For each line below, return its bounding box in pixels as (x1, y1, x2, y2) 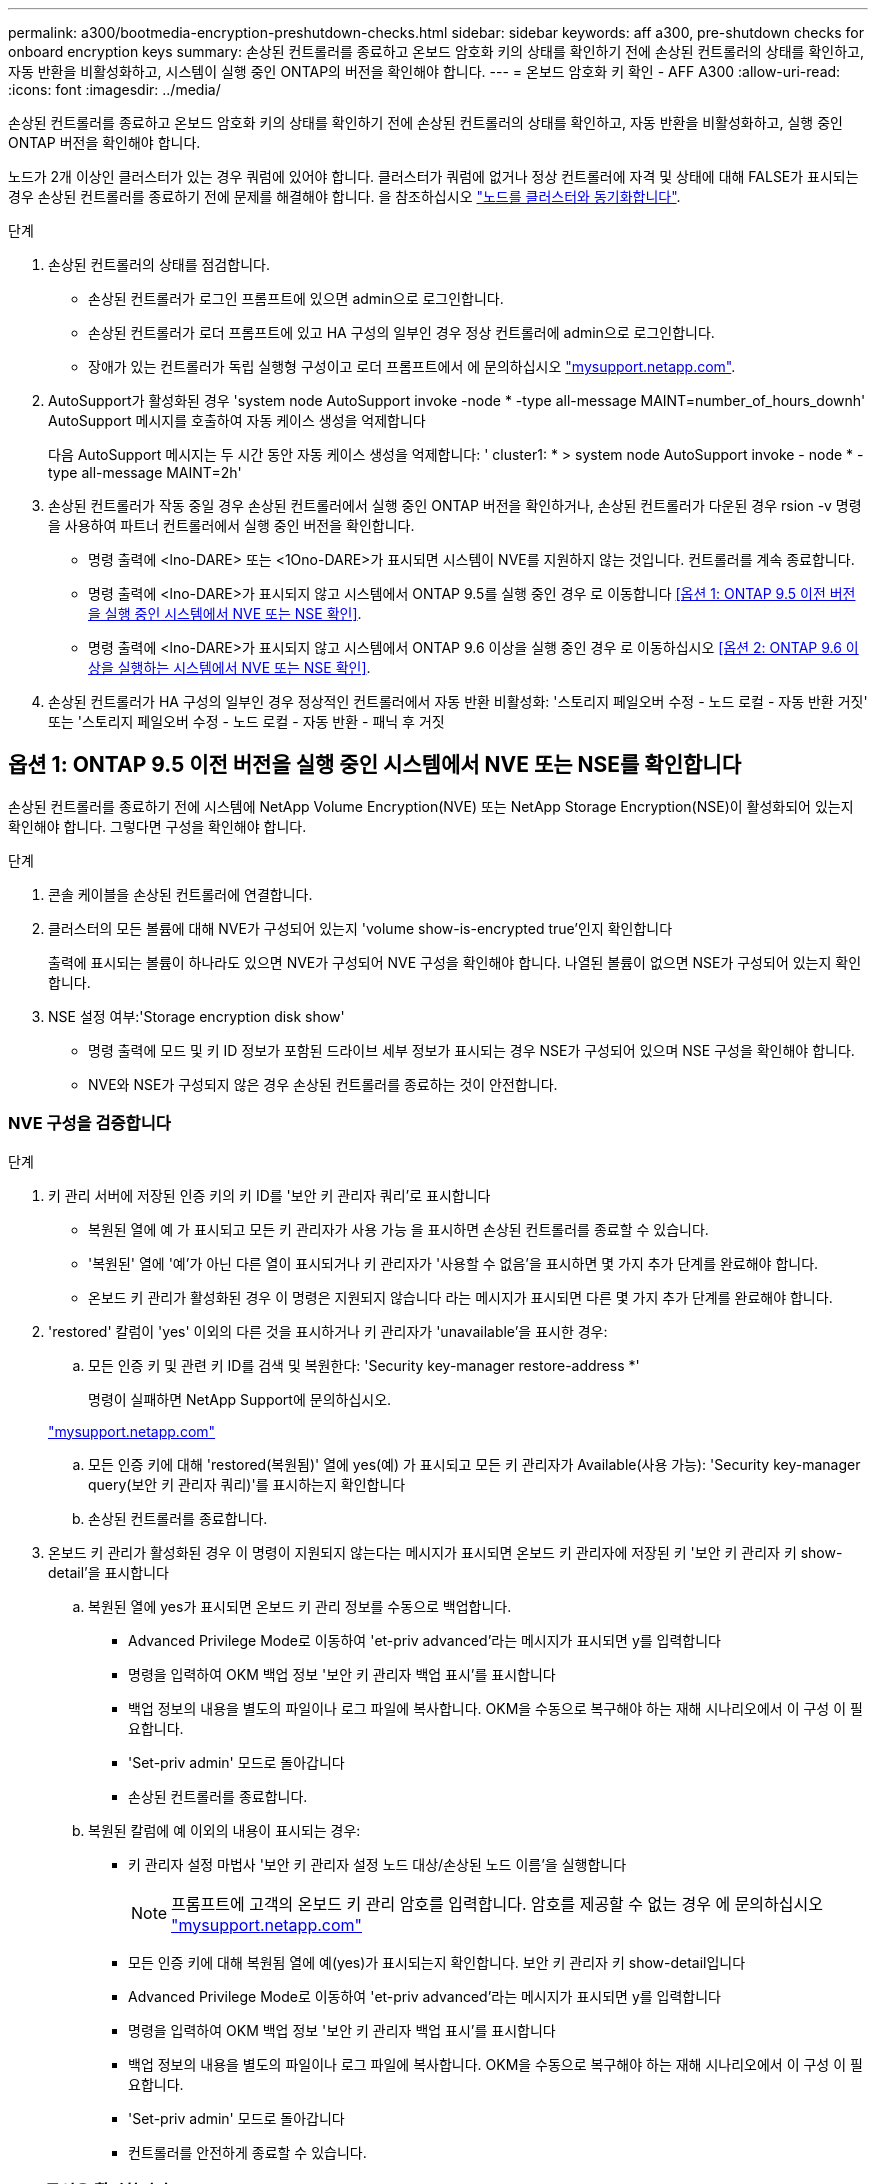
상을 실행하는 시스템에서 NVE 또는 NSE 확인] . (88, 659, 371, 676)
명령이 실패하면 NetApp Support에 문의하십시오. (88, 1390, 392, 1408)
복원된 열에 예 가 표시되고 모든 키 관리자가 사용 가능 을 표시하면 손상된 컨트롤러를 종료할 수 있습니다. (88, 1220, 709, 1238)
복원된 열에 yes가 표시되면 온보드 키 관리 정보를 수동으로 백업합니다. (88, 1597, 512, 1615)
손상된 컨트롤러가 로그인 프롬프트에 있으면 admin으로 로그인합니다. (88, 290, 504, 307)
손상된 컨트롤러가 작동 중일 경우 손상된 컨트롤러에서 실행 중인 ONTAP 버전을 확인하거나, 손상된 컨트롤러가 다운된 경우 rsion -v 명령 (48, 497, 862, 514)
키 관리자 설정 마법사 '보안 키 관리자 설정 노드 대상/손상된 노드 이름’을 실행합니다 (128, 1855, 627, 1873)
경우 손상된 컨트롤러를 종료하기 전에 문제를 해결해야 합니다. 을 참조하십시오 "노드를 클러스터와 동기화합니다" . (8, 188, 681, 205)
